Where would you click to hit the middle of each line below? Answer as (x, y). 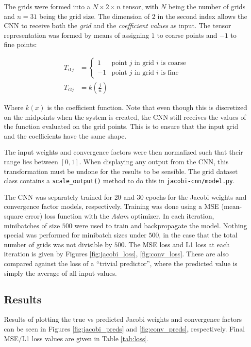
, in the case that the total (198, 235)
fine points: (20, 44)
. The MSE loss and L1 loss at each (177, 244)
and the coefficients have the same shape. (65, 135)
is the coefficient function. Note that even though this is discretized (147, 107)
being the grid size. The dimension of (94, 16)
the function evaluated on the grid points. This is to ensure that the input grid (121, 126)
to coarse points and (187, 35)
